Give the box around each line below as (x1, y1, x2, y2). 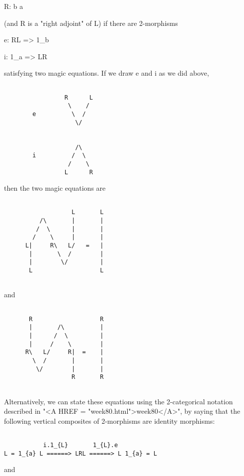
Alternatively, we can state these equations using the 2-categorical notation (4, 396, 233, 406)
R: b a (4, 1, 23, 11)
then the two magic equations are (4, 183, 106, 193)
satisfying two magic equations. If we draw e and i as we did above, (4, 68, 209, 78)
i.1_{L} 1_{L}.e (43, 441, 118, 449)
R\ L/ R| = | (25, 349, 104, 356)
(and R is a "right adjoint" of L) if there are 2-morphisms (4, 17, 178, 28)
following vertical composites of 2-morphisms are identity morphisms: (4, 415, 215, 426)
